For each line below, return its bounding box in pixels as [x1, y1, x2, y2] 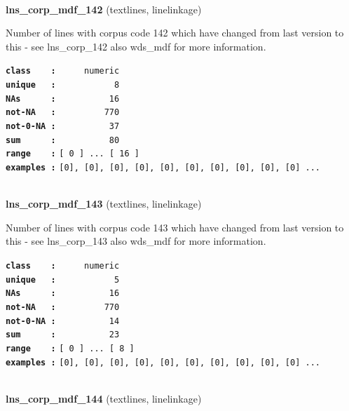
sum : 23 [6, 330, 120, 340]
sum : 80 [6, 135, 120, 145]
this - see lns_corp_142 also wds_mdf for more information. [6, 39, 266, 53]
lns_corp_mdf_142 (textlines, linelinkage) [6, 1, 202, 16]
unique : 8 [6, 80, 120, 90]
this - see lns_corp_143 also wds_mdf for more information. [6, 234, 266, 248]
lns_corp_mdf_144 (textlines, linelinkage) [6, 391, 202, 405]
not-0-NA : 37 [6, 121, 120, 131]
